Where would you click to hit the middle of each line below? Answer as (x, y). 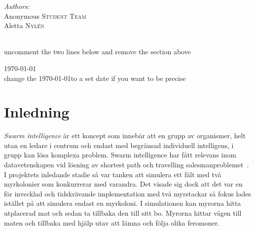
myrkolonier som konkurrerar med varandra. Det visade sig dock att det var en (123, 184)
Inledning (37, 112)
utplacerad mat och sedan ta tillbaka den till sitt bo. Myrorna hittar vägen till (123, 213)
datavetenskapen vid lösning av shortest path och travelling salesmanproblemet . (127, 165)
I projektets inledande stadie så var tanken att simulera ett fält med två (113, 174)
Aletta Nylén (24, 25)
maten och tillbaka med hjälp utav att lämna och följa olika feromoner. (112, 222)
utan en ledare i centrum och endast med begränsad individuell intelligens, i (119, 145)
